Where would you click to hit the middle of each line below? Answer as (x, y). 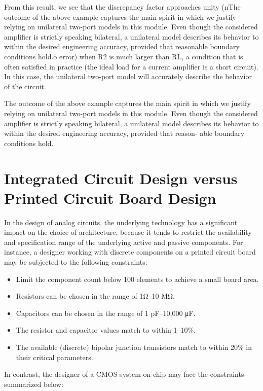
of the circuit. (25, 86)
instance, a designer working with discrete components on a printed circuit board (130, 252)
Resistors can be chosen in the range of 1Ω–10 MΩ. (96, 296)
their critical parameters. (54, 357)
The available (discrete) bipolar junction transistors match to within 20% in (134, 347)
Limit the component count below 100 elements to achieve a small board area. (137, 279)
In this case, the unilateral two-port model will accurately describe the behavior (128, 76)
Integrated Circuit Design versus (121, 178)
